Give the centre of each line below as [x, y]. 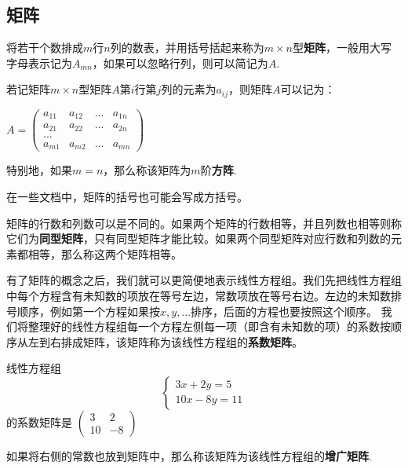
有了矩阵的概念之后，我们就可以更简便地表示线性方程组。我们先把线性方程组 [204, 280]
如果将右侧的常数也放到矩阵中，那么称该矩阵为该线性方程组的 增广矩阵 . [189, 455]
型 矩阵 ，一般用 [331, 48]
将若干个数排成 [45, 48]
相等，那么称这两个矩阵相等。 [105, 253]
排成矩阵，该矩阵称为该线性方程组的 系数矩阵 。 [182, 341]
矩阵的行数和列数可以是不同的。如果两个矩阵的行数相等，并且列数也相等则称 [204, 223]
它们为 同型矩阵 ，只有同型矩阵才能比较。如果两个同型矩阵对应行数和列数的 [199, 238]
